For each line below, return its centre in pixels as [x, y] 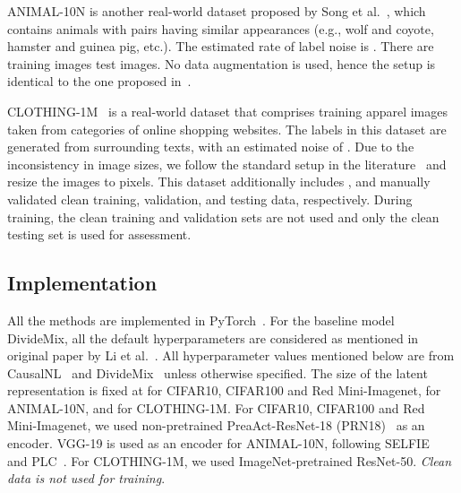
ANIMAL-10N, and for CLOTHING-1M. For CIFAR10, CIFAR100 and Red [216, 407]
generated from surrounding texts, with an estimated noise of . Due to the [211, 147]
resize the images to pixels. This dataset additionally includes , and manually [219, 182]
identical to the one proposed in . [99, 81]
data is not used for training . [86, 478]
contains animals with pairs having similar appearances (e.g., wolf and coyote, [221, 28]
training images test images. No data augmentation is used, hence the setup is [222, 63]
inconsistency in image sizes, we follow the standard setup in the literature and [227, 164]
